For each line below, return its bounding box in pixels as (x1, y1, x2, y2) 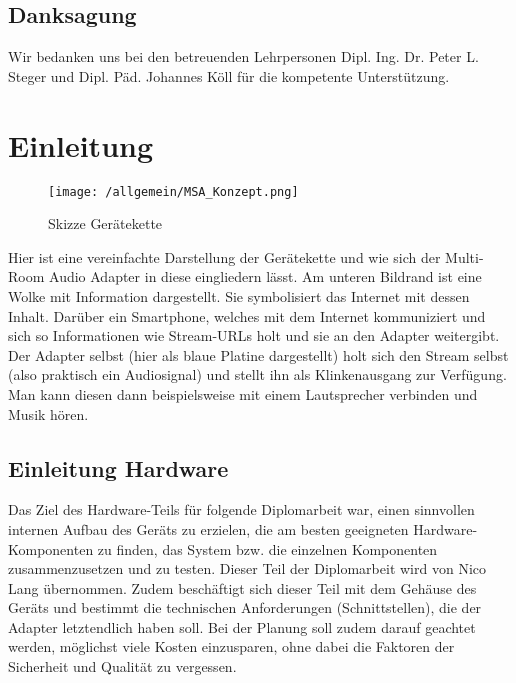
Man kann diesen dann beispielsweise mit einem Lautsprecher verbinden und (8, 383, 478, 404)
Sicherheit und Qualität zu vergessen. (8, 656, 237, 677)
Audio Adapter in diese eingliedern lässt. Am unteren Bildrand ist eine (49, 266, 482, 287)
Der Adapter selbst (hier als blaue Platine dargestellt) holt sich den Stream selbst (8, 344, 509, 365)
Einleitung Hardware (8, 452, 229, 483)
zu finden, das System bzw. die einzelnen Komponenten (97, 538, 438, 559)
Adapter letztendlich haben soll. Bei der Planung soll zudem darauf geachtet (8, 616, 476, 637)
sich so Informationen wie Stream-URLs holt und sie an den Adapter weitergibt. (8, 325, 500, 346)
